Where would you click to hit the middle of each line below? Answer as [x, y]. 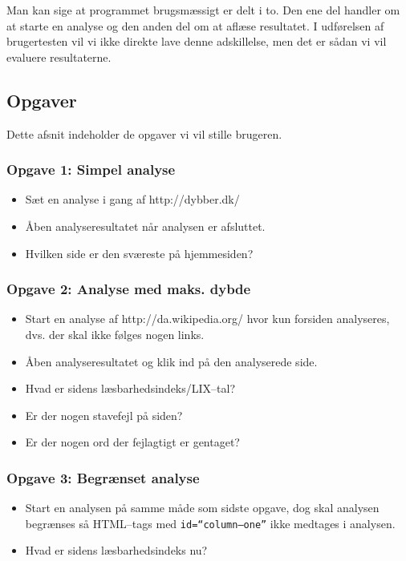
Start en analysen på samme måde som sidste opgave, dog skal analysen [202, 508]
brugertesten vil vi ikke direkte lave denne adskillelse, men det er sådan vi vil [197, 41]
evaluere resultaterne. [59, 57]
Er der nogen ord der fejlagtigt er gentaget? [132, 442]
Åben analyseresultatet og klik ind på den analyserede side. [171, 361]
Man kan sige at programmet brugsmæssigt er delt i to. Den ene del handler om [203, 10]
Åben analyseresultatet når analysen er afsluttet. [145, 226]
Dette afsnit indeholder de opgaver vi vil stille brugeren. [144, 133]
